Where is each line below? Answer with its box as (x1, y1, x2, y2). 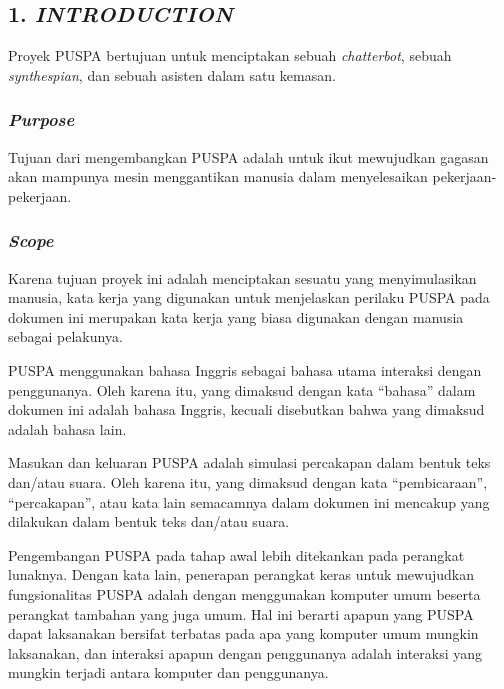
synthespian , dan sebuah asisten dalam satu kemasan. (8, 64, 336, 85)
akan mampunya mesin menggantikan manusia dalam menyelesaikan (8, 166, 428, 187)
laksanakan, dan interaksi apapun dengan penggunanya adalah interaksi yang (8, 642, 483, 663)
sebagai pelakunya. (8, 326, 123, 347)
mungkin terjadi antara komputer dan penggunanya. (8, 662, 329, 683)
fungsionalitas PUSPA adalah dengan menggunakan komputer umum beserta (8, 583, 481, 604)
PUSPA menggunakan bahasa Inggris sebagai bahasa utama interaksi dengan (8, 359, 482, 380)
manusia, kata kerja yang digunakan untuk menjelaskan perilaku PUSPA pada (8, 287, 490, 308)
